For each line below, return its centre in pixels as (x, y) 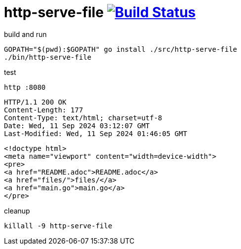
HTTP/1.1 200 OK (35, 102)
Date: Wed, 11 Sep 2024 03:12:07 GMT (77, 125)
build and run (25, 34)
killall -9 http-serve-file (58, 226)
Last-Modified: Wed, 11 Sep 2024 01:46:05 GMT (96, 133)
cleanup (17, 211)
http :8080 (25, 87)
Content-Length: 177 (44, 110)
